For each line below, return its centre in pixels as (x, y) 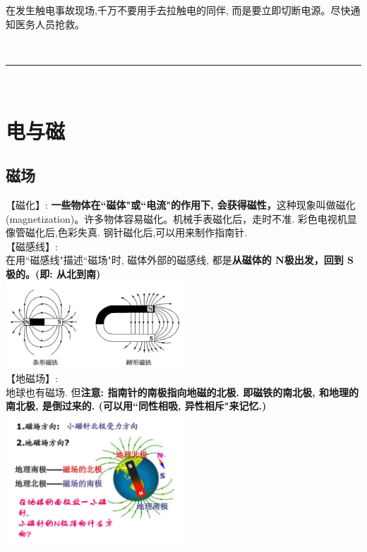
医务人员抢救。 (50, 24)
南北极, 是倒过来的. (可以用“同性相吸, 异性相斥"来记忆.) (136, 406)
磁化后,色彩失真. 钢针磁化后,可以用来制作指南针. (136, 232)
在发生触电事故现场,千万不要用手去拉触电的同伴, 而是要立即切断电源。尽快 (178, 10)
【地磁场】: (32, 378)
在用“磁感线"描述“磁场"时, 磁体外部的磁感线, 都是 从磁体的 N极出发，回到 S (180, 260)
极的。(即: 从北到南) (53, 273)
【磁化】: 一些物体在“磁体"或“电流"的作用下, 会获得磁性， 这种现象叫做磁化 (181, 204)
